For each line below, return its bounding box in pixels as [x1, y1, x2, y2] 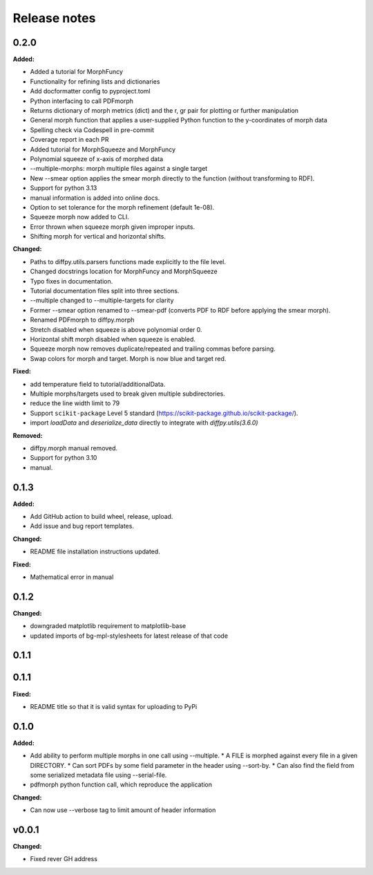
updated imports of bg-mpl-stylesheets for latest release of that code [30, 632, 228, 640]
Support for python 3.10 [30, 454, 97, 462]
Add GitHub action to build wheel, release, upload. [30, 512, 173, 520]
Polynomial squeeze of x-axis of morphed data [30, 154, 164, 163]
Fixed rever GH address [30, 855, 98, 863]
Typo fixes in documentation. [30, 277, 113, 285]
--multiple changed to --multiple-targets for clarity [30, 296, 174, 304]
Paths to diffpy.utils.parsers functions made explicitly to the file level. [30, 257, 227, 266]
